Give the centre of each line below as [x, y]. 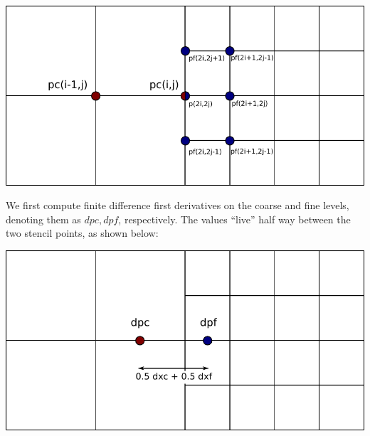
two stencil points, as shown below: [82, 233]
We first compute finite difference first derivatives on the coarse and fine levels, [178, 205]
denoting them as [43, 219]
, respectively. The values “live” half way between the [234, 219]
